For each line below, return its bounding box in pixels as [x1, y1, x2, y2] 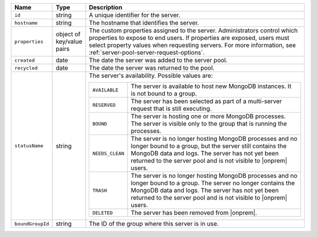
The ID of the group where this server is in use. [89, 220, 219, 228]
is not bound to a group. [130, 90, 197, 97]
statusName [14, 143, 44, 149]
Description [89, 4, 123, 11]
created [14, 57, 35, 63]
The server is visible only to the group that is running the [130, 120, 287, 127]
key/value [56, 38, 82, 45]
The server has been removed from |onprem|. [130, 209, 258, 216]
